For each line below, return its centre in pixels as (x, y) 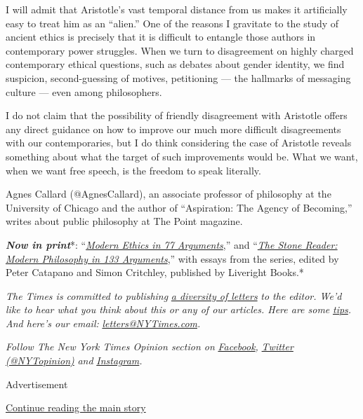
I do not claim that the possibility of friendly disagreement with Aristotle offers (177, 115)
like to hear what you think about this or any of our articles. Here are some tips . (179, 309)
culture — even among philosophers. (84, 91)
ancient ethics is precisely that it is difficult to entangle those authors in (161, 37)
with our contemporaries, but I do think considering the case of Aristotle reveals (179, 143)
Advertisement (37, 384)
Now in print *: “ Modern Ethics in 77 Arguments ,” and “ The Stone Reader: (172, 244)
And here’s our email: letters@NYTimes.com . (103, 323)
